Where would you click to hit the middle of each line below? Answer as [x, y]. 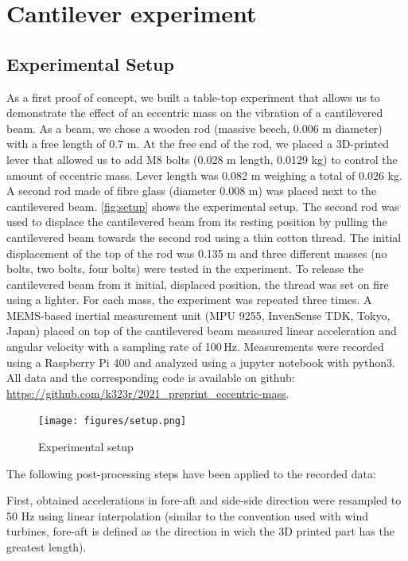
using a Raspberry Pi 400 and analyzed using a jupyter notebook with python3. [201, 362]
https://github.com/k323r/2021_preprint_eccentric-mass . [148, 393]
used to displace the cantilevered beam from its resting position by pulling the [197, 222]
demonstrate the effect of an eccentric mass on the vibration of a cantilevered [195, 113]
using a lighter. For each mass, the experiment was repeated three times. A [189, 300]
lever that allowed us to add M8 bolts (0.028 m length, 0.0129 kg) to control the [202, 159]
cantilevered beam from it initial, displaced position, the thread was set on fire [198, 284]
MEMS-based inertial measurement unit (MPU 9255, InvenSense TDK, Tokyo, [198, 315]
